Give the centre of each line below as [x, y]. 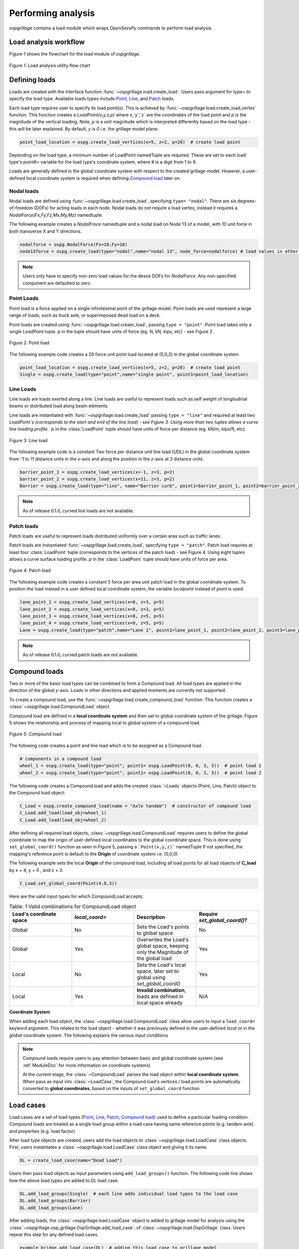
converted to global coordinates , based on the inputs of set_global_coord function [111, 1088]
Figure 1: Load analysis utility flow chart [50, 65]
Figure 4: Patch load [30, 571]
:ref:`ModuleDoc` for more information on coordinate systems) [86, 1065]
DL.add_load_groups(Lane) [51, 1208]
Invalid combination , [161, 990]
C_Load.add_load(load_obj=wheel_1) [63, 813]
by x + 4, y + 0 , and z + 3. [36, 870]
